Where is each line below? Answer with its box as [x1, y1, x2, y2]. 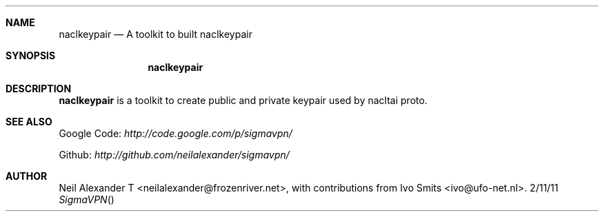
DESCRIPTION [6, 83, 72, 94]
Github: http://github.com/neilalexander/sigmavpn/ [59, 149, 290, 161]
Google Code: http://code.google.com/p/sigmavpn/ [59, 127, 292, 139]
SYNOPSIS [6, 50, 56, 61]
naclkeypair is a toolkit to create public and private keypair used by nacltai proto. [59, 94, 427, 106]
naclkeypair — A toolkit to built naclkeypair [59, 28, 252, 40]
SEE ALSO [6, 116, 52, 127]
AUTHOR [6, 170, 48, 182]
